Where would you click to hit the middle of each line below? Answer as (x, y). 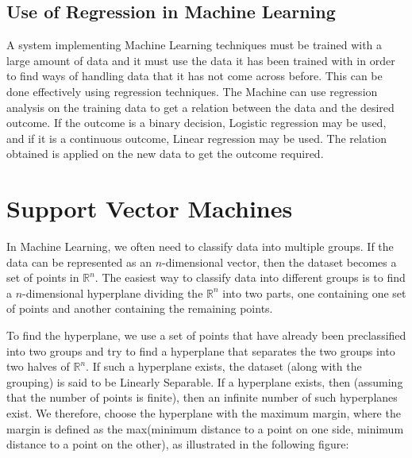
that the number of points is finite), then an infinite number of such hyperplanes (202, 397)
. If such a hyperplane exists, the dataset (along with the (224, 366)
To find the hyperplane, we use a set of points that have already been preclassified (206, 335)
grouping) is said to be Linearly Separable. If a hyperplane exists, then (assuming (205, 381)
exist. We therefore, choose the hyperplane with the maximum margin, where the (204, 413)
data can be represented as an (79, 262)
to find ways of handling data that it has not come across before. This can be (194, 76)
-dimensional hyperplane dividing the (113, 293)
